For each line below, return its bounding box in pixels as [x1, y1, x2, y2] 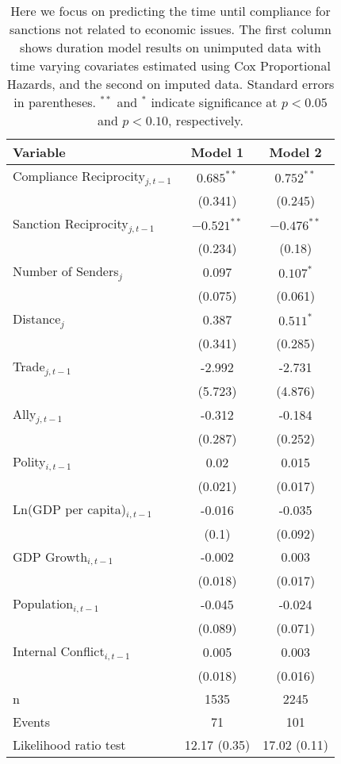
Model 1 [190, 143, 244, 161]
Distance [13, 309, 61, 328]
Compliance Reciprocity [13, 167, 145, 185]
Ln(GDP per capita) [13, 499, 127, 518]
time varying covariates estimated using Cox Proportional [10, 56, 331, 75]
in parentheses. [13, 93, 97, 111]
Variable [13, 143, 66, 161]
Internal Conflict [13, 642, 105, 661]
